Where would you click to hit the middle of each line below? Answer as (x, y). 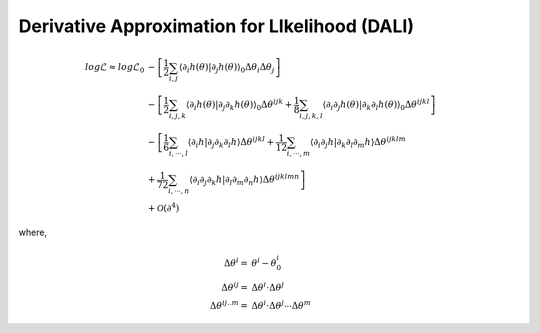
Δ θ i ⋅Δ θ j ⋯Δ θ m (281, 304)
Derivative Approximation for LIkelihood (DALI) (216, 26)
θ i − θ (264, 262)
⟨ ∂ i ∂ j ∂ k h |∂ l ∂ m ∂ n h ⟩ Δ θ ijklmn (244, 179)
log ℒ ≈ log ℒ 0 (115, 68)
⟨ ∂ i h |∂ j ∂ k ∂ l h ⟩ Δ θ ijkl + (231, 142)
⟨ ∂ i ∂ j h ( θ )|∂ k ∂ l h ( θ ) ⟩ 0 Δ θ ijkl (376, 105)
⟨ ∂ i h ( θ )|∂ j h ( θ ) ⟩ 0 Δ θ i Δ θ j (226, 68)
